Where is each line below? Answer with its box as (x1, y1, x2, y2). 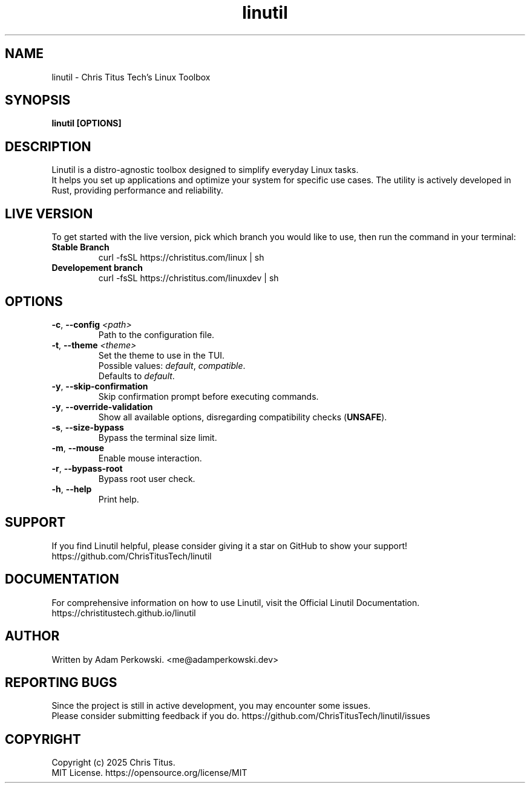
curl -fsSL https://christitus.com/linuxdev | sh (98, 273, 279, 284)
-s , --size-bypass (51, 422, 124, 432)
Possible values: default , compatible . (98, 360, 246, 371)
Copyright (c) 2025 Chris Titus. (51, 757, 175, 768)
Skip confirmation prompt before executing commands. (98, 391, 319, 402)
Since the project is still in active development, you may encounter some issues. (51, 700, 371, 711)
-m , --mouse (51, 442, 105, 453)
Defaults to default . (98, 370, 175, 381)
